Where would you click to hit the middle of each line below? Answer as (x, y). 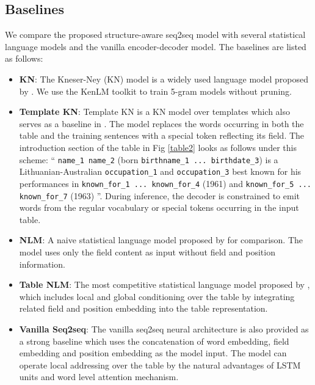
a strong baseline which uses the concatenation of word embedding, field (154, 341)
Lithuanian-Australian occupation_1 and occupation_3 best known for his (160, 171)
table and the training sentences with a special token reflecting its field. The (162, 135)
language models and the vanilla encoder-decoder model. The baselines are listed (156, 46)
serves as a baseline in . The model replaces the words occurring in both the (161, 123)
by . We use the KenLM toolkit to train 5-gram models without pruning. (155, 91)
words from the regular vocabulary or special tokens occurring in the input (159, 207)
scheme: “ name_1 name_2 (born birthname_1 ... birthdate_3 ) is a (149, 159)
